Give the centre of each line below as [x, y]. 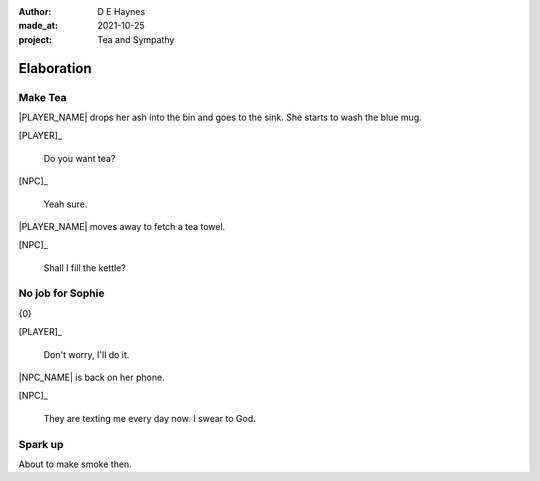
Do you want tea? [79, 158]
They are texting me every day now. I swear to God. [150, 418]
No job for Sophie [61, 293]
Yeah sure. [65, 204]
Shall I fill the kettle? [85, 267]
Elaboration [55, 68]
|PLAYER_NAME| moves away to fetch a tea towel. [122, 226]
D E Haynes [121, 11]
